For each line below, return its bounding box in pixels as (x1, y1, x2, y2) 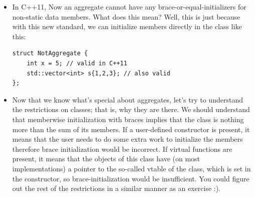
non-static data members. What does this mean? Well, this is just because (12, 11, 240, 22)
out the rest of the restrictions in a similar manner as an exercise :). (12, 183, 221, 193)
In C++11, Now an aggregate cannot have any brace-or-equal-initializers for (12, 2, 246, 12)
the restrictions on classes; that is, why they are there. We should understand (12, 104, 250, 115)
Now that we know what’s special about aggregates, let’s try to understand (12, 94, 243, 105)
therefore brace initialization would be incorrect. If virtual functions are (12, 143, 232, 154)
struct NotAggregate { (12, 50, 88, 57)
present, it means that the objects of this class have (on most (12, 153, 200, 164)
